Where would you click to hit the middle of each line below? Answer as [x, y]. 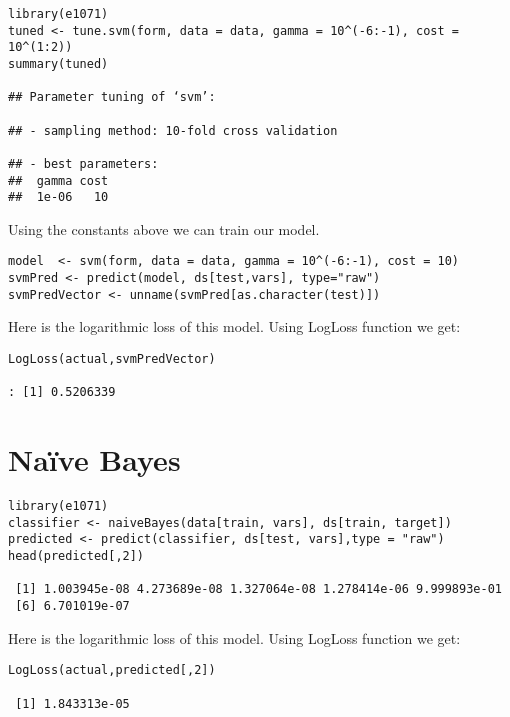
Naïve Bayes [94, 459]
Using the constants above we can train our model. [164, 228]
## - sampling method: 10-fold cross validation [173, 130]
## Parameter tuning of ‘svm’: [112, 97]
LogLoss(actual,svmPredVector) [112, 359]
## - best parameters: [83, 163]
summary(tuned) [58, 63]
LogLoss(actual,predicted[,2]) [112, 670]
